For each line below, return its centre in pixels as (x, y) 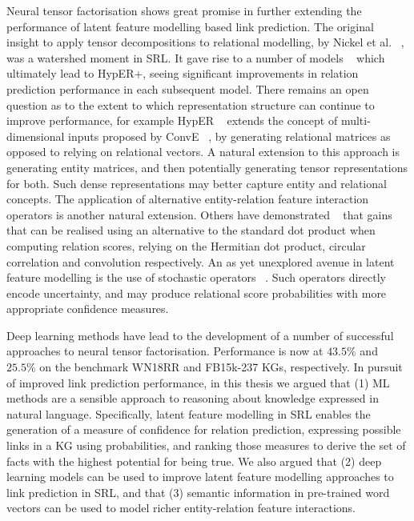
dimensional (36, 136)
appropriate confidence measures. (88, 309)
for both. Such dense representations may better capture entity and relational (197, 183)
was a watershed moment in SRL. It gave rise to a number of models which (196, 57)
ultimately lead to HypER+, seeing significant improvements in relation (183, 73)
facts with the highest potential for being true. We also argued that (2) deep (194, 461)
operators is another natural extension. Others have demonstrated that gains (199, 214)
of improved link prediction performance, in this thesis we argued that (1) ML (198, 382)
